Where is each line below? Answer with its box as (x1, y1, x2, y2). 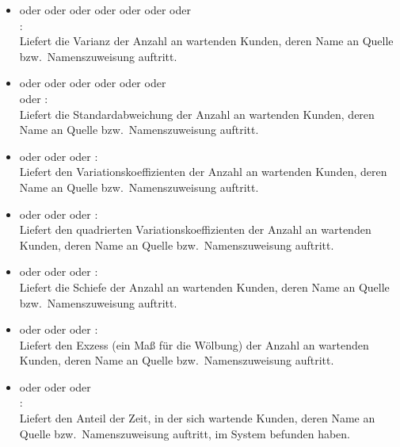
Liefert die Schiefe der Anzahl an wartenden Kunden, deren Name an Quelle (19, 278, 390, 295)
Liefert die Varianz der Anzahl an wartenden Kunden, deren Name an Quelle (19, 32, 394, 49)
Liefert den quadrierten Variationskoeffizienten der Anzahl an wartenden (19, 221, 371, 238)
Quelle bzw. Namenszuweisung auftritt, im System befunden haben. (19, 425, 350, 441)
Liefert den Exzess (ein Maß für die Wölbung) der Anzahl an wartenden (19, 336, 369, 353)
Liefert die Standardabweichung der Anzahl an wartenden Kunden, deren (19, 105, 375, 122)
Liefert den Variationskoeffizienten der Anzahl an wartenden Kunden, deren (19, 163, 387, 180)
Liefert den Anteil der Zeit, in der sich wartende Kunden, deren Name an (19, 410, 375, 426)
